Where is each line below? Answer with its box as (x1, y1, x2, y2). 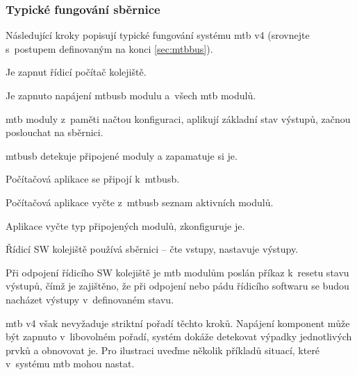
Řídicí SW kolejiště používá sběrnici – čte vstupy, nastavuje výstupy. (6, 242, 299, 256)
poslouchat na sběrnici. (6, 125, 103, 140)
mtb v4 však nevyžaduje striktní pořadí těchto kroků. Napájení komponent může (6, 315, 350, 330)
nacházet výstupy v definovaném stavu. (6, 292, 174, 306)
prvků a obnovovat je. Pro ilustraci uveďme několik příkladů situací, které (6, 342, 320, 357)
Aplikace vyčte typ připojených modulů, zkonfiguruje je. (6, 218, 245, 233)
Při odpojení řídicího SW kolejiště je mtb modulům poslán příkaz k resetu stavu (6, 265, 349, 279)
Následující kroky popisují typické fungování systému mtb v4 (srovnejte (6, 28, 310, 42)
